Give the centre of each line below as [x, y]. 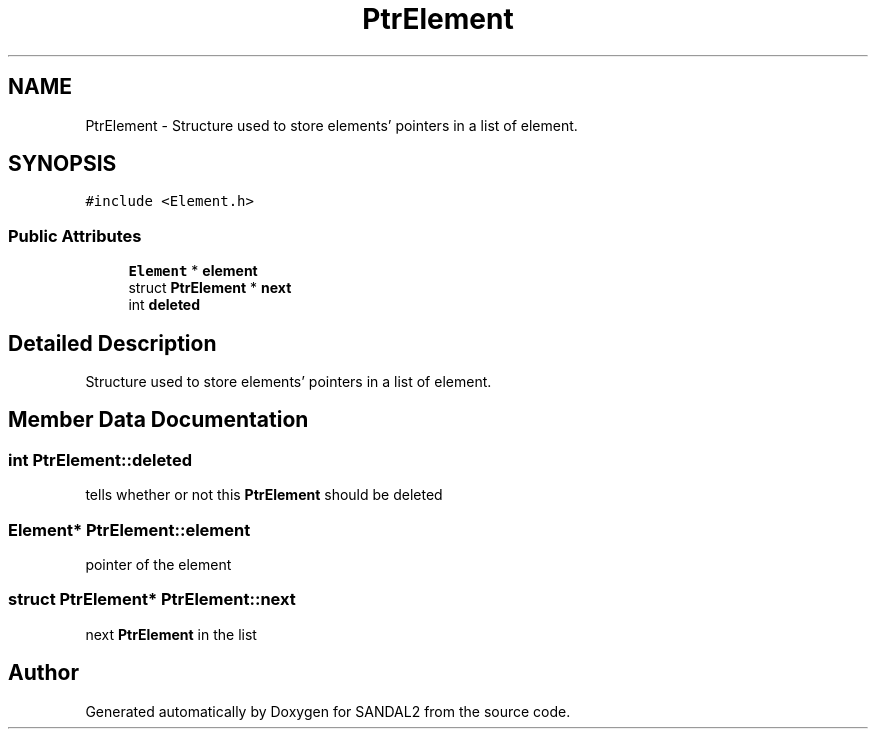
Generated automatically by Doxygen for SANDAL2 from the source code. [328, 711]
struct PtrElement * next [210, 288]
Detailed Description [112, 343]
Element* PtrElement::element [129, 529]
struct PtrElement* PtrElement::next [152, 599]
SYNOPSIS [62, 164]
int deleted [164, 305]
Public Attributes [75, 235]
